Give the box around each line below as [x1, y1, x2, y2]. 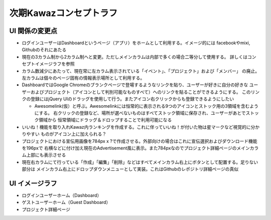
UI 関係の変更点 [9, 27, 58, 35]
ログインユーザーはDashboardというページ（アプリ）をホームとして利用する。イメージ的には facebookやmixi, [22, 40, 250, 46]
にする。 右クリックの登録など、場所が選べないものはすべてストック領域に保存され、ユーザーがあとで [34, 110, 246, 116]
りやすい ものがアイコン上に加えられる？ [22, 131, 107, 137]
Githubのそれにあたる [22, 47, 67, 53]
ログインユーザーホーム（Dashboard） [22, 192, 102, 198]
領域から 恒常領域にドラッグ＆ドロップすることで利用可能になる [38, 117, 172, 123]
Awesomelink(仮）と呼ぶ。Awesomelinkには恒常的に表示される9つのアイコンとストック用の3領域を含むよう [34, 103, 258, 109]
